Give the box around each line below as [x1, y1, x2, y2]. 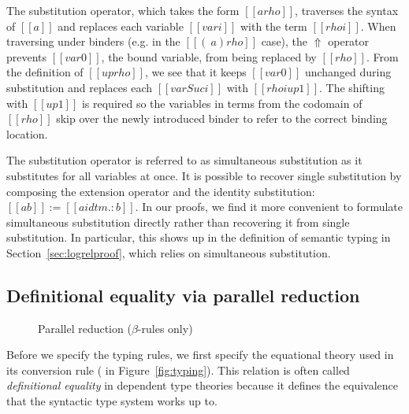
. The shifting [319, 79, 385, 95]
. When [360, 17, 396, 34]
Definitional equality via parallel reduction [6, 283, 360, 307]
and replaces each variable [58, 17, 184, 34]
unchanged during [304, 64, 392, 80]
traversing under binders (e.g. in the [6, 33, 180, 50]
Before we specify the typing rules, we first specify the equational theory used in [6, 346, 394, 363]
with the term [240, 17, 307, 34]
